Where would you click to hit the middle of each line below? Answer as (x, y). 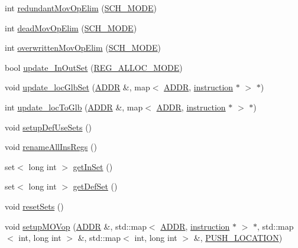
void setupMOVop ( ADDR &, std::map (76, 226)
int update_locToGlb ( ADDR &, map (74, 107)
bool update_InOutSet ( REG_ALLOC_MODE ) (94, 67)
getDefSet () (95, 186)
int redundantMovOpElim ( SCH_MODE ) (81, 8)
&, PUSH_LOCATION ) (238, 238)
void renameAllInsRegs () (51, 147)
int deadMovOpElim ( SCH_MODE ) (71, 27)
